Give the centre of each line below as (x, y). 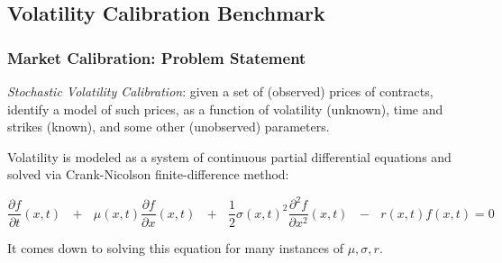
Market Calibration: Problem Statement (157, 57)
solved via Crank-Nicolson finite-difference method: (148, 174)
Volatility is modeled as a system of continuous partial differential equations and (229, 156)
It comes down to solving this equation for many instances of (175, 247)
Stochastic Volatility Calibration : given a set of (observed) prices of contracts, (220, 91)
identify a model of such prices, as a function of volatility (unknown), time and (225, 109)
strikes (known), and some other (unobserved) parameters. (169, 127)
